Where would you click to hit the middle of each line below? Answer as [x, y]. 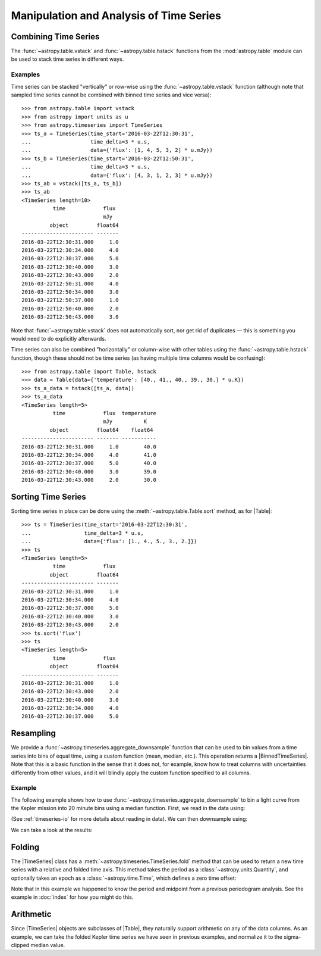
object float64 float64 [102, 430]
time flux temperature [105, 413]
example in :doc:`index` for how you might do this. [72, 897]
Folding [25, 847]
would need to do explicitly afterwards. [59, 338]
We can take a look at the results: [52, 830]
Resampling [34, 734]
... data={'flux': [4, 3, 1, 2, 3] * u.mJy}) [117, 175]
